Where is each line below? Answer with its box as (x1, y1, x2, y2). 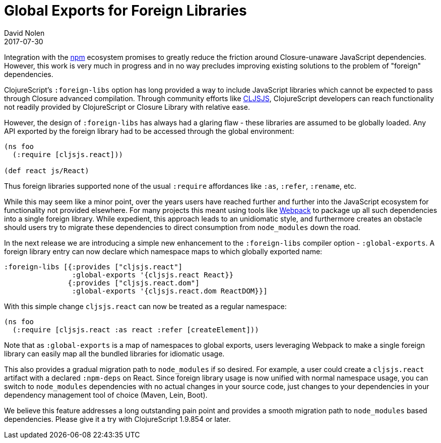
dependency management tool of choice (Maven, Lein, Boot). (4, 390, 208, 399)
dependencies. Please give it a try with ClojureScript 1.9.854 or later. (4, 414, 231, 423)
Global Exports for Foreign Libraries (4, 2, 247, 19)
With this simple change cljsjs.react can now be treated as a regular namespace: (4, 302, 287, 311)
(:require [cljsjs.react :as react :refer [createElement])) (12, 325, 259, 334)
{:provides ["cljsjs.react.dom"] (68, 278, 200, 287)
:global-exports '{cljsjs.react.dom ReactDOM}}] (72, 286, 268, 295)
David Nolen (4, 28, 45, 37)
